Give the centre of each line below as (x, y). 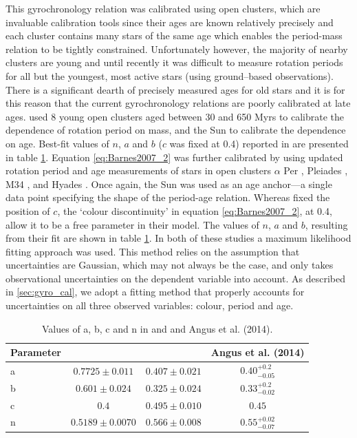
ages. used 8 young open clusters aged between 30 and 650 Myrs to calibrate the (175, 116)
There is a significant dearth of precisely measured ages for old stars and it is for (175, 89)
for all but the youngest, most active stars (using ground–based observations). (170, 75)
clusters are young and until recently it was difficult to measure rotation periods (174, 62)
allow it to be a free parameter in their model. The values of (132, 224)
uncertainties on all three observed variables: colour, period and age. (150, 305)
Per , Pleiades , (316, 170)
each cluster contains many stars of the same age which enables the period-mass (174, 35)
